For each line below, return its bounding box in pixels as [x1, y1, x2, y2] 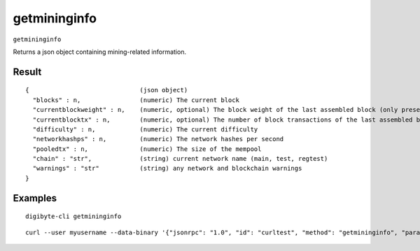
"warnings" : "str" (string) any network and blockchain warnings [32, 164, 302, 173]
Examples [13, 192, 57, 204]
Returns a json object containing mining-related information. [13, 48, 187, 56]
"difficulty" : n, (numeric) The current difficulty [32, 125, 258, 133]
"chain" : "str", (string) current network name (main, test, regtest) [32, 155, 328, 163]
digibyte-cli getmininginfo [25, 213, 122, 220]
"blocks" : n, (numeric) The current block [32, 96, 239, 104]
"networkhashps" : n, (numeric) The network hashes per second [32, 135, 284, 143]
